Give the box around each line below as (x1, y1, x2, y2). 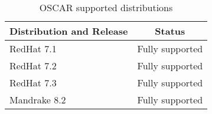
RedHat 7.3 (9, 76, 57, 89)
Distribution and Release (9, 24, 128, 38)
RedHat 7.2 (9, 59, 57, 72)
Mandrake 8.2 (9, 93, 66, 106)
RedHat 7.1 (9, 42, 57, 55)
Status (155, 24, 185, 38)
